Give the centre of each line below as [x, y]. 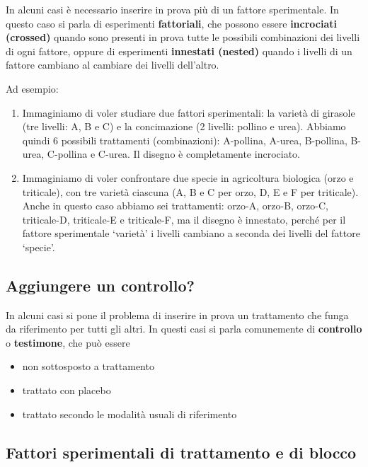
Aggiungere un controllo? [100, 285]
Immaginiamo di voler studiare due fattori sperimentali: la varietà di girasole [189, 112]
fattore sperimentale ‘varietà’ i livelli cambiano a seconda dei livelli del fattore [191, 233]
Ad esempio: [32, 88]
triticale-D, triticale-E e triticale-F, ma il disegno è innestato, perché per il [184, 219]
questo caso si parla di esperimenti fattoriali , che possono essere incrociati [171, 23]
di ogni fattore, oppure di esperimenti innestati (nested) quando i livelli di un [179, 51]
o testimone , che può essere [68, 342]
